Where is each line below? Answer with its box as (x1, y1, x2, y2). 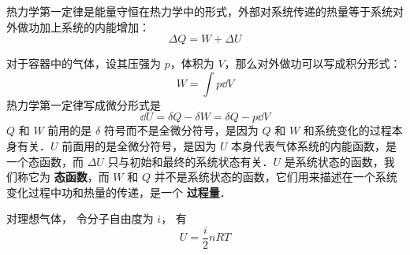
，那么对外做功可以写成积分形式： (224, 55, 401, 72)
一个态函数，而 (6, 153, 84, 169)
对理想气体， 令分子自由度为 (6, 210, 154, 227)
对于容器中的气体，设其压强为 (6, 55, 161, 72)
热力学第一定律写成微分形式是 (6, 96, 161, 113)
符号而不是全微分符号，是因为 (103, 122, 259, 139)
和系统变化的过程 (303, 122, 392, 139)
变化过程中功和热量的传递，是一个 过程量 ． (6, 183, 231, 200)
